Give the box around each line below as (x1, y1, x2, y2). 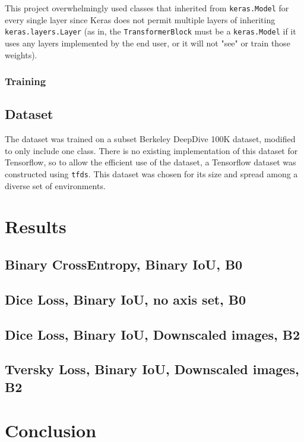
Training (5, 74, 46, 89)
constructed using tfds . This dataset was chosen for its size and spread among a (5, 167, 298, 180)
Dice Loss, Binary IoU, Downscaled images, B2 (5, 325, 300, 343)
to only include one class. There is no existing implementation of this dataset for (5, 144, 298, 156)
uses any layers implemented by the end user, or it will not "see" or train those (5, 36, 290, 49)
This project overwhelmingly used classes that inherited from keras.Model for (5, 2, 289, 14)
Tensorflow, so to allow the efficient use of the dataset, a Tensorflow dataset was (5, 156, 296, 168)
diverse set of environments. (5, 179, 106, 192)
